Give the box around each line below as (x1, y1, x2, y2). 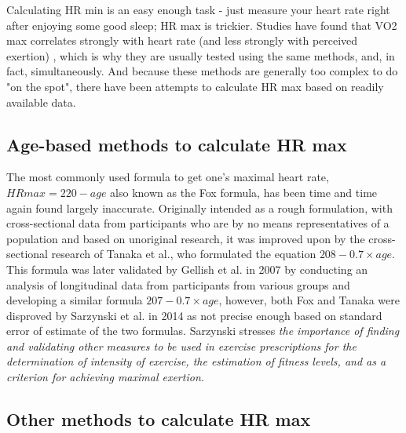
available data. (6, 93, 76, 110)
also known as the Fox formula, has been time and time (110, 184, 378, 200)
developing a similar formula (6, 292, 143, 308)
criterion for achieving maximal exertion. (6, 369, 205, 385)
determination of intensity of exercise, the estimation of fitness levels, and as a (6, 353, 386, 369)
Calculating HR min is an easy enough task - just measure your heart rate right (6, 2, 390, 17)
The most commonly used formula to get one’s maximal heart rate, (6, 169, 329, 185)
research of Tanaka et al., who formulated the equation (51, 246, 316, 262)
